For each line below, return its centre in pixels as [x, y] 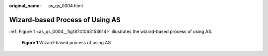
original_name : [25, 6]
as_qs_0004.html [66, 6]
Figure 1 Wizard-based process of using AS [66, 43]
